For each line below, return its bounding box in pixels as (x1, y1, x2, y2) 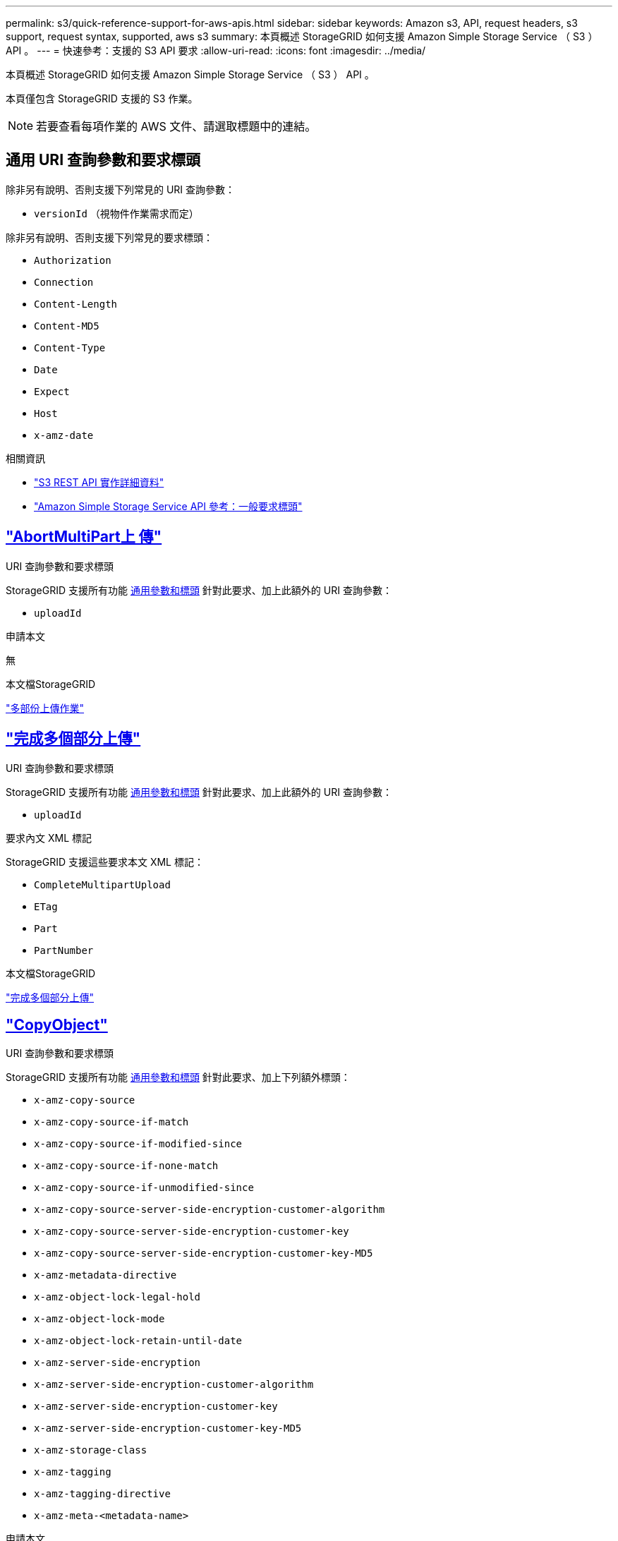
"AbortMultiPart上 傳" (6, 528, 162, 546)
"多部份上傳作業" (6, 701, 85, 714)
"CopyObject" (6, 1015, 108, 1034)
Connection (34, 276, 94, 288)
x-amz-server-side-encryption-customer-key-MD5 (34, 1422, 302, 1434)
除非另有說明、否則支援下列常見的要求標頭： (6, 231, 213, 243)
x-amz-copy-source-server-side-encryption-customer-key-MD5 (34, 1247, 373, 1259)
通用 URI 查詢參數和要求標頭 (6, 151, 201, 169)
